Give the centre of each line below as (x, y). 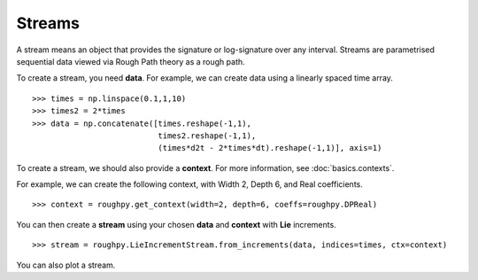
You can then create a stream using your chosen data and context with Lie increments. (176, 224)
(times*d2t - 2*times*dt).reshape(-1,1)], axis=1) (270, 148)
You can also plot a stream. (66, 265)
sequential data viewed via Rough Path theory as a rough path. (131, 61)
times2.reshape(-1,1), (207, 136)
